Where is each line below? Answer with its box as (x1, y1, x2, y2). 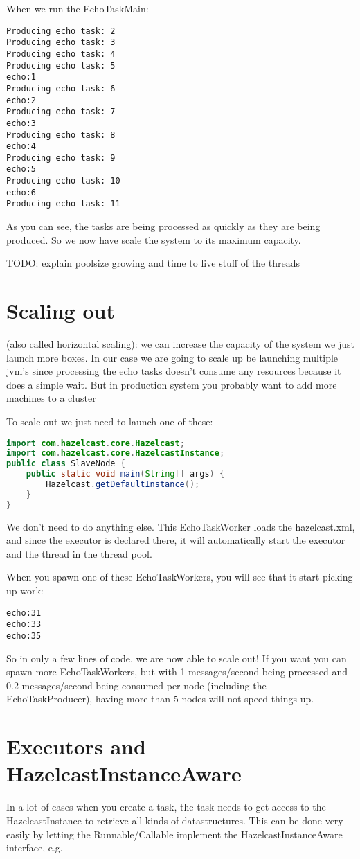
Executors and (6, 732, 146, 761)
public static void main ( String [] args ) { (26, 469, 225, 479)
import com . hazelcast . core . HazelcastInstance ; (6, 448, 225, 459)
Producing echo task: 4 (6, 48, 116, 59)
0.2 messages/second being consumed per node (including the (6, 678, 267, 692)
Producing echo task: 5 (6, 60, 116, 71)
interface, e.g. (6, 840, 63, 855)
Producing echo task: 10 (6, 176, 120, 186)
